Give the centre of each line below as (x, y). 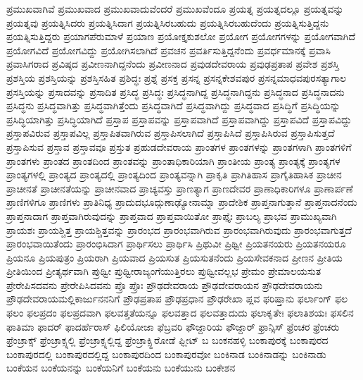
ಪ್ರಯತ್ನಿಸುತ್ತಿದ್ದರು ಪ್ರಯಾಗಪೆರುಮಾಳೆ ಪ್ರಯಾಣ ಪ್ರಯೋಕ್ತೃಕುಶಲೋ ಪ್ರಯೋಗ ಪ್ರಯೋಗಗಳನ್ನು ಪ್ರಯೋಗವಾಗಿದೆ (181, 36)
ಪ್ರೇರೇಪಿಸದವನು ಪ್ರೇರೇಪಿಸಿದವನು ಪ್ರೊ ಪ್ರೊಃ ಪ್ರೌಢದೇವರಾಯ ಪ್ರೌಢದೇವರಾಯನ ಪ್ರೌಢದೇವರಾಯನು (165, 284)
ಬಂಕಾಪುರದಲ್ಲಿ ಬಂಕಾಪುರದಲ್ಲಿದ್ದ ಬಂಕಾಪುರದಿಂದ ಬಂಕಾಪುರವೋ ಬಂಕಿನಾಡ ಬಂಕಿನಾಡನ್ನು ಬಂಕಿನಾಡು (166, 354)
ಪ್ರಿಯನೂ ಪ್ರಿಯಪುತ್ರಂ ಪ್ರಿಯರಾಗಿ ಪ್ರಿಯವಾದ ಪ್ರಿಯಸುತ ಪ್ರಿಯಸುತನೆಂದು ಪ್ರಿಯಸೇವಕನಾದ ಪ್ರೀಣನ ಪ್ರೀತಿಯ (174, 257)
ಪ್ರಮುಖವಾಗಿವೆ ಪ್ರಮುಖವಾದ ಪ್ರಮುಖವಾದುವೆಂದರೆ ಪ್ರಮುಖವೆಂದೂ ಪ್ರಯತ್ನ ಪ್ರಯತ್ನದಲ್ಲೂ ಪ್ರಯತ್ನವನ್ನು (175, 8)
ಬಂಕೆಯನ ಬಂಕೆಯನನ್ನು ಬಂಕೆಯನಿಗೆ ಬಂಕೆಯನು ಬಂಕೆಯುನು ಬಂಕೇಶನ (121, 368)
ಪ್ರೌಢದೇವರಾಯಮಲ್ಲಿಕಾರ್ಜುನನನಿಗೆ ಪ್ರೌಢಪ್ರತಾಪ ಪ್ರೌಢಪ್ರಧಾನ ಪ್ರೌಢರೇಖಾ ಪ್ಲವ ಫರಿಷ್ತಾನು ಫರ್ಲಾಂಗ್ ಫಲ (177, 299)
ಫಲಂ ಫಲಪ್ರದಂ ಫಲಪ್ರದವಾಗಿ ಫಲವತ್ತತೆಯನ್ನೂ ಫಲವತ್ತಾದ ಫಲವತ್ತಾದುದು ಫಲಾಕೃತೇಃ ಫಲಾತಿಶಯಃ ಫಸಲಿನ (180, 313)
